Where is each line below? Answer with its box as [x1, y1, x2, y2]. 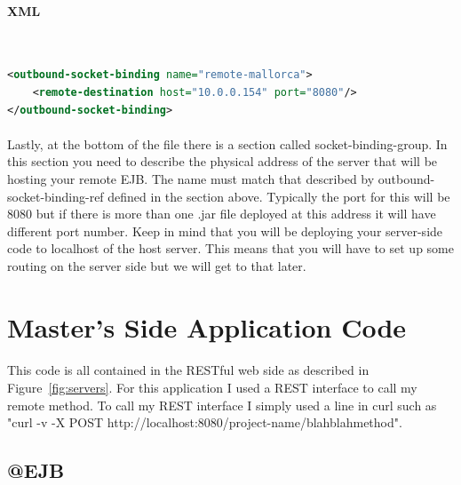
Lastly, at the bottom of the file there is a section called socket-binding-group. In [7, 134, 448, 153]
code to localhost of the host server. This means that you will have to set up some [7, 239, 454, 258]
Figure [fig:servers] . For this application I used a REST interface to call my [7, 378, 417, 397]
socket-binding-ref [7, 187, 104, 205]
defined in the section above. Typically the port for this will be [107, 187, 450, 205]
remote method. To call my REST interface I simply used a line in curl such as [7, 395, 437, 414]
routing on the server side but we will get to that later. [7, 256, 306, 274]
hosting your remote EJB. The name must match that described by [7, 169, 375, 187]
